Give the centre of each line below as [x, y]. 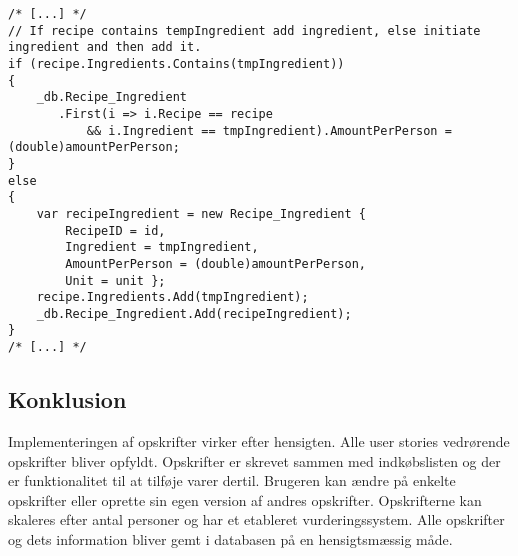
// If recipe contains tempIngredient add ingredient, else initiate [244, 30]
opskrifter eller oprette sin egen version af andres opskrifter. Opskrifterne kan [245, 499]
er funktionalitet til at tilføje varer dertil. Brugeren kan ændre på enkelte [232, 480]
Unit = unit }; [115, 280]
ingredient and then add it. [105, 47]
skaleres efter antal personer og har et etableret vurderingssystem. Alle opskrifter [256, 519]
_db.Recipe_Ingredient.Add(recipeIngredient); [194, 313]
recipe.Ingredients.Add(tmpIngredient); [172, 297]
